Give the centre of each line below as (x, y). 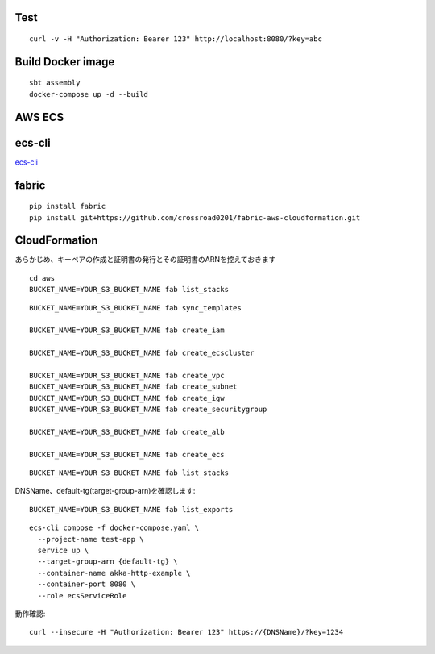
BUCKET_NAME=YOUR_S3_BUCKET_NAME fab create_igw (127, 398)
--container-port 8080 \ (87, 584)
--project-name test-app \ (91, 539)
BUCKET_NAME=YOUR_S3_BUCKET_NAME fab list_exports (131, 509)
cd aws (42, 278)
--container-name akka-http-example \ (114, 573)
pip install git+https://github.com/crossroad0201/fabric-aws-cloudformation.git (195, 217)
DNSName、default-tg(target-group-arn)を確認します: (105, 491)
